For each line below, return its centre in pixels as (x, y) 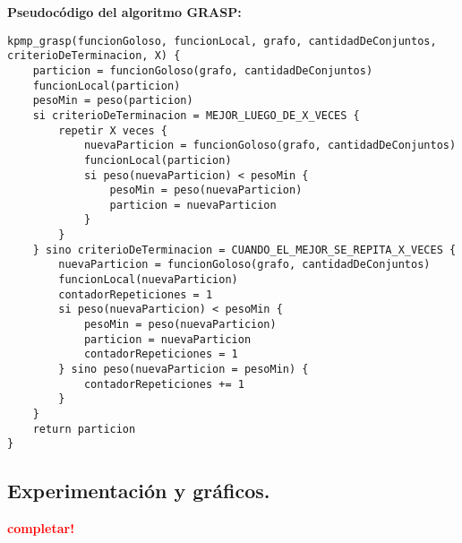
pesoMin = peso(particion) (113, 101)
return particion (84, 429)
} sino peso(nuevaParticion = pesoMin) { (184, 370)
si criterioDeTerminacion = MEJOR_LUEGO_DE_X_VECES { (196, 115)
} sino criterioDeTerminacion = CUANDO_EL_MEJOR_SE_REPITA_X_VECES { (244, 250)
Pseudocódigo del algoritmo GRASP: (124, 12)
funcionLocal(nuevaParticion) (148, 280)
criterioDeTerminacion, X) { (94, 56)
